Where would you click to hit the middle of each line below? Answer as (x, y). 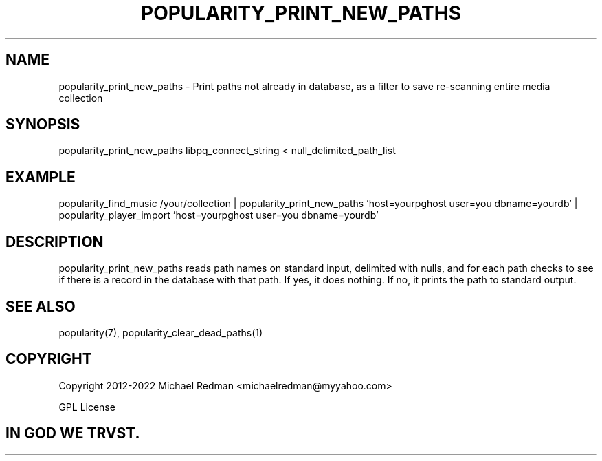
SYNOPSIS (43, 125)
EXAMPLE (41, 177)
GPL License (87, 407)
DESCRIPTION (55, 242)
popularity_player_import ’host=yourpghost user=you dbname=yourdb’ (219, 215)
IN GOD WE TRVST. (73, 433)
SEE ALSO (41, 306)
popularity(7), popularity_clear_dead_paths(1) (161, 332)
